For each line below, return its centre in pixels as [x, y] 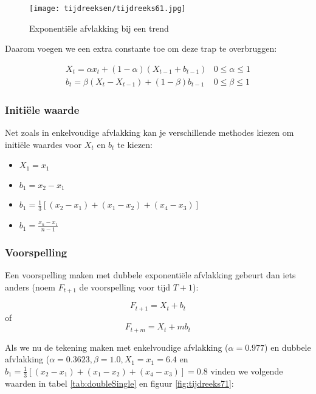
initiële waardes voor [43, 144]
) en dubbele [288, 347]
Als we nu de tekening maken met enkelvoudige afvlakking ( [117, 347]
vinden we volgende [247, 371]
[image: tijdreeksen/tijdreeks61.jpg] [108, 9]
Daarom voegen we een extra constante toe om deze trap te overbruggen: [141, 48]
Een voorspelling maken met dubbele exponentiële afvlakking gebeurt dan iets [150, 275]
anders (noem [30, 287]
